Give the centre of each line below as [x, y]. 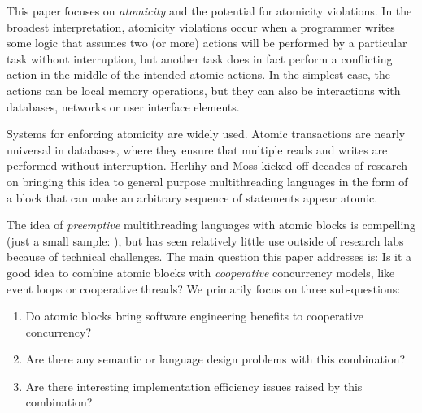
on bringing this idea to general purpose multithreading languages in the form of [207, 181]
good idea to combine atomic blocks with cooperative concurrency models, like [201, 272]
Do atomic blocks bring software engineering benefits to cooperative [194, 316]
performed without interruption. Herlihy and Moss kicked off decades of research [207, 165]
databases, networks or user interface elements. [123, 106]
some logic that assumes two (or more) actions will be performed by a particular [207, 43]
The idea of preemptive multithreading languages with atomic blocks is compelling [211, 225]
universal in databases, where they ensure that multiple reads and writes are [197, 149]
